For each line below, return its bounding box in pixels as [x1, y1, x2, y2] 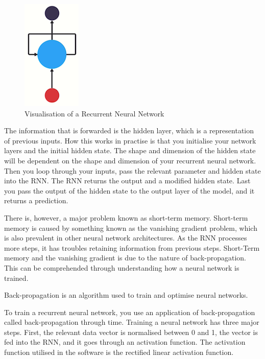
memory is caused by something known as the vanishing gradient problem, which [4, 222, 257, 233]
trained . [4, 272, 29, 283]
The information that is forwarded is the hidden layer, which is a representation [4, 125, 254, 136]
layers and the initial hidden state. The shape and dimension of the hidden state [4, 145, 256, 156]
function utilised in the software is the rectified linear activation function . [4, 347, 234, 357]
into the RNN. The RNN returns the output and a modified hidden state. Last [4, 175, 251, 186]
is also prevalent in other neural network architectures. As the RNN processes [4, 232, 247, 243]
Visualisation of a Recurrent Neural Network [25, 108, 164, 118]
